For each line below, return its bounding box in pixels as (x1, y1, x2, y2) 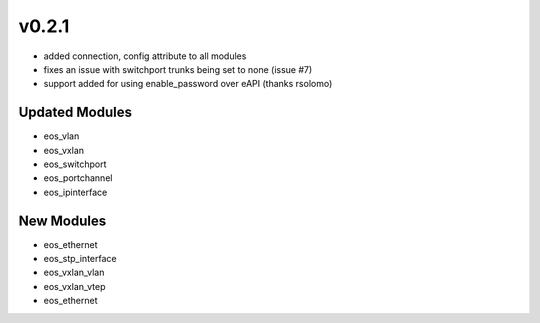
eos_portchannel (43, 172, 113, 184)
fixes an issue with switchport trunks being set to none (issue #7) (43, 63, 313, 75)
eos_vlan (43, 130, 80, 142)
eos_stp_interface (43, 253, 117, 265)
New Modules (18, 212, 107, 229)
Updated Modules (18, 104, 132, 121)
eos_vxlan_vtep (43, 280, 106, 292)
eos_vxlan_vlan (43, 266, 105, 279)
